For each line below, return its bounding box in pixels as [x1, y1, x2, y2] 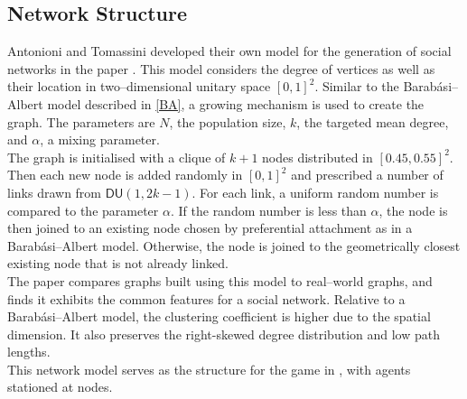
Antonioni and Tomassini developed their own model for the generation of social [7, 42, 452, 60]
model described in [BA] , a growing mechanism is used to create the [47, 94, 425, 113]
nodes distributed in [262, 147, 373, 166]
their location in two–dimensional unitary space [7, 77, 271, 96]
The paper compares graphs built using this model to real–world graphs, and [7, 271, 433, 290]
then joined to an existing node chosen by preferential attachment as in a [7, 218, 413, 237]
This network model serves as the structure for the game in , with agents [7, 359, 411, 378]
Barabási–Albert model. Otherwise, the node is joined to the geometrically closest [7, 236, 461, 255]
